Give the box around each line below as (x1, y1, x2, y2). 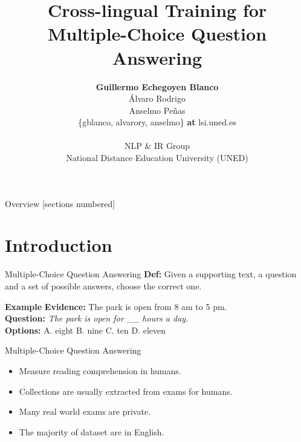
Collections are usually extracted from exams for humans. (19, 384, 233, 397)
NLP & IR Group (124, 139, 190, 152)
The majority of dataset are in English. (19, 425, 164, 438)
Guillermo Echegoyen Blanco (95, 80, 219, 93)
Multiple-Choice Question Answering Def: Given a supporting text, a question (5, 268, 297, 280)
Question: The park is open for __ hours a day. (5, 312, 189, 325)
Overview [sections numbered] (5, 197, 115, 209)
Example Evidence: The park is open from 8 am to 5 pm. (5, 300, 227, 312)
